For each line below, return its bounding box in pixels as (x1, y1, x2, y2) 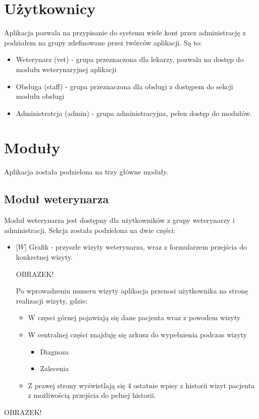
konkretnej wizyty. (16, 251, 73, 262)
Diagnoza (40, 346, 69, 356)
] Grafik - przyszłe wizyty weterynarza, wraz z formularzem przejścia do (24, 242, 247, 252)
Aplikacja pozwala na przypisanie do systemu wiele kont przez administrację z (4, 27, 246, 38)
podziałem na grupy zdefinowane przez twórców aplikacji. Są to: (4, 37, 202, 47)
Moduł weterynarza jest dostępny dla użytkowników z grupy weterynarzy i (4, 215, 235, 225)
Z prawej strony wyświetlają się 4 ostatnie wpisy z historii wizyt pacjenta (28, 380, 255, 390)
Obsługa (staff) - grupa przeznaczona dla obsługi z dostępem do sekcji (16, 81, 233, 91)
